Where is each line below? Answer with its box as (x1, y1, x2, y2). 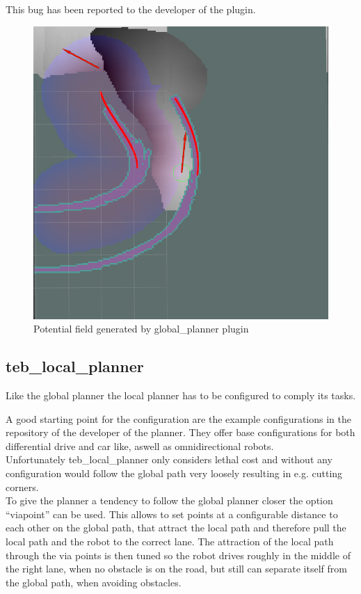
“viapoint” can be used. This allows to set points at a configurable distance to (6, 506, 338, 521)
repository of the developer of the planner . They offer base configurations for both (6, 425, 355, 440)
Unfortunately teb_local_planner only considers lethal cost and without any (6, 452, 332, 467)
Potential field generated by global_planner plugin (33, 321, 249, 336)
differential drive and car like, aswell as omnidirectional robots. (6, 438, 274, 453)
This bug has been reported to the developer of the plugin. (6, 2, 256, 16)
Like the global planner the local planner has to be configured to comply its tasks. (6, 388, 356, 403)
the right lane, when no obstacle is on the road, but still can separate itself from (6, 561, 347, 576)
